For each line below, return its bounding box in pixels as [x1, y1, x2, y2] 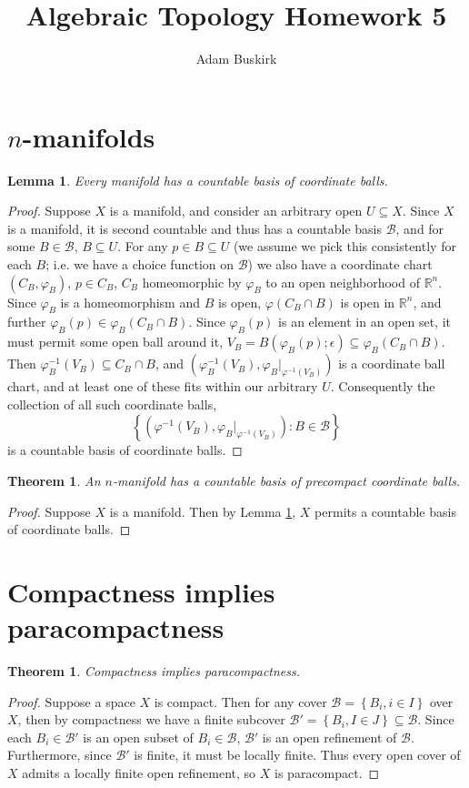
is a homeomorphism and [60, 292, 201, 311]
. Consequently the [330, 377, 435, 396]
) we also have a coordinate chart [247, 255, 433, 274]
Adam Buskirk [195, 49, 277, 68]
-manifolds [22, 117, 155, 155]
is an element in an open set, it [278, 312, 451, 331]
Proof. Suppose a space [7, 692, 135, 711]
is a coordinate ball [338, 354, 445, 373]
